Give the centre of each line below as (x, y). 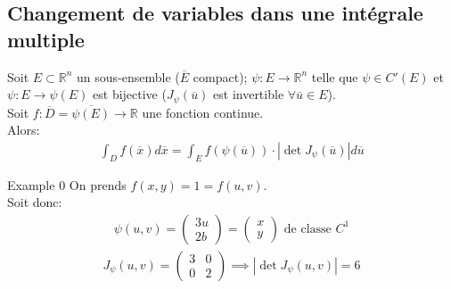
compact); (220, 76)
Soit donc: (35, 202)
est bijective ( (130, 94)
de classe (307, 229)
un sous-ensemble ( (128, 76)
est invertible (249, 94)
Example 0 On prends (67, 184)
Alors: (24, 130)
